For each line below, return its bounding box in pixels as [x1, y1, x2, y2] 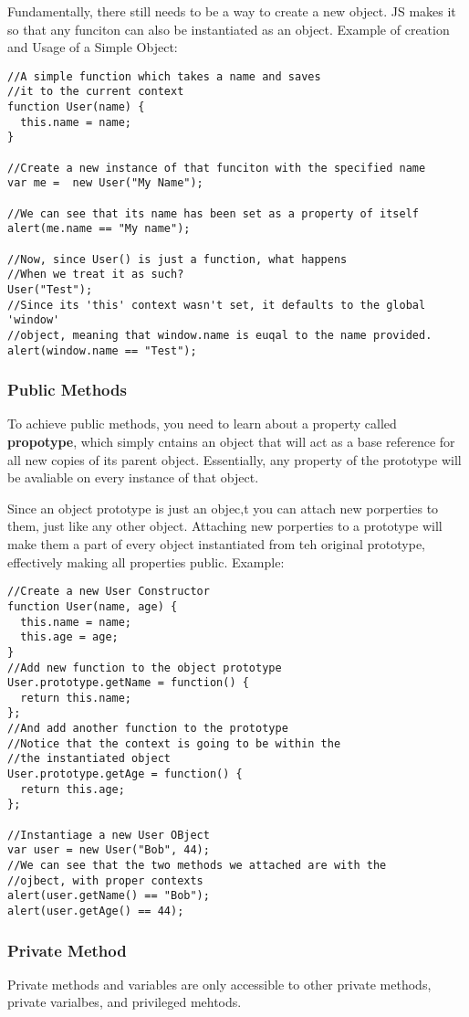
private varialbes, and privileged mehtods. [7, 992, 242, 1012]
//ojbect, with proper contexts [7, 874, 203, 887]
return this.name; [20, 691, 132, 704]
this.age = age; [20, 630, 119, 644]
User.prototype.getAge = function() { [7, 768, 243, 781]
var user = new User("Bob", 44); [7, 843, 210, 857]
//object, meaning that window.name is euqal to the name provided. [7, 328, 433, 342]
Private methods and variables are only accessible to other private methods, [7, 974, 432, 993]
